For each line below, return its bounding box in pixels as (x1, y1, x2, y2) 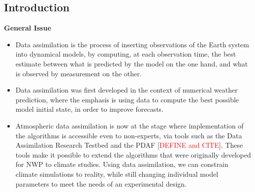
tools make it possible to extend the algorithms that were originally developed (15, 149, 251, 160)
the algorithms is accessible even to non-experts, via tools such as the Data (15, 130, 242, 140)
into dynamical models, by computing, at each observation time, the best (15, 49, 236, 59)
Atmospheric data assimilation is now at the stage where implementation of (15, 120, 244, 130)
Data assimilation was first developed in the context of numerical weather (15, 85, 238, 95)
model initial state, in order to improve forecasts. (15, 104, 164, 114)
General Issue (4, 23, 51, 33)
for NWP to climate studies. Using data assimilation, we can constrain (15, 159, 228, 169)
